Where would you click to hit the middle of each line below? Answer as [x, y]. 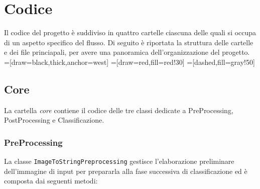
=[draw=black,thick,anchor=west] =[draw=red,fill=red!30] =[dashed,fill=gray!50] [129, 62]
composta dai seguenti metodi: [51, 181]
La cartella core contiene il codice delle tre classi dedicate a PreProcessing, [119, 110]
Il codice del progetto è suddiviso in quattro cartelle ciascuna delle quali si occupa [130, 32]
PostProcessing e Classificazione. [54, 120]
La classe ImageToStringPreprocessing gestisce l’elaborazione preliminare [119, 161]
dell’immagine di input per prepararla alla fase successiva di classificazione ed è [126, 171]
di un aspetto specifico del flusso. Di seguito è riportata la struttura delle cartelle [129, 42]
